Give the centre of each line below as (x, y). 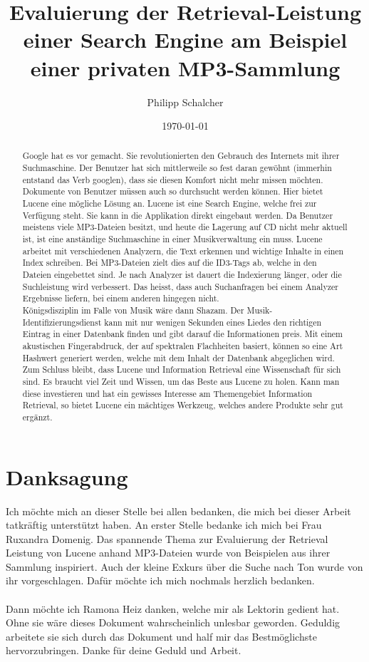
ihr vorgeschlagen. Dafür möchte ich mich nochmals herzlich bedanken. (160, 580)
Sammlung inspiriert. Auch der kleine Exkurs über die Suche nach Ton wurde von (184, 566)
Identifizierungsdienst (62, 322)
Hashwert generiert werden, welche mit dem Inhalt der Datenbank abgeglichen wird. (178, 357)
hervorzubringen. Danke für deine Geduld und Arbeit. (124, 650)
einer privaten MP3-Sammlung (185, 67)
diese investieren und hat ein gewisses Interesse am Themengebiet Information (167, 393)
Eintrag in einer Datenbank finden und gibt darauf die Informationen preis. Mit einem (182, 334)
